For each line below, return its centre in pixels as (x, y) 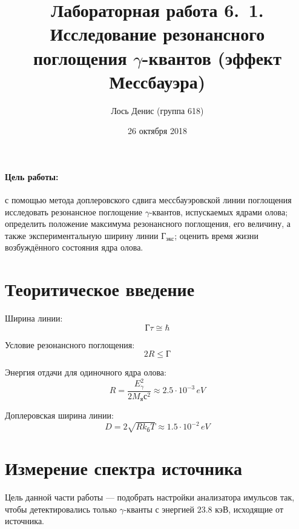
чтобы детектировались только (61, 509)
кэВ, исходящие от (249, 509)
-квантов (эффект (212, 57)
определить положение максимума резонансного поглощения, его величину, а (148, 224)
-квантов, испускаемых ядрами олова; (218, 211)
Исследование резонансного (157, 34)
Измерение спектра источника (124, 468)
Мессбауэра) (157, 81)
